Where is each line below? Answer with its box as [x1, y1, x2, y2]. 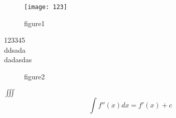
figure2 [24, 71, 45, 82]
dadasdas [4, 54, 32, 65]
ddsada [4, 44, 26, 55]
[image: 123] [24, 4, 67, 11]
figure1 [24, 18, 45, 28]
